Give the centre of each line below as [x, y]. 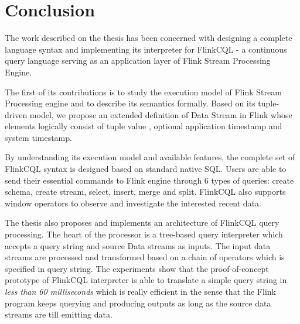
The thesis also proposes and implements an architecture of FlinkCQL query [142, 223]
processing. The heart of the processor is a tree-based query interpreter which [144, 234]
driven [16, 114]
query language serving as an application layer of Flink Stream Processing [138, 61]
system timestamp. [38, 137]
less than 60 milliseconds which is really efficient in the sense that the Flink [140, 291]
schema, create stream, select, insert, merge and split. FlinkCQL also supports [145, 192]
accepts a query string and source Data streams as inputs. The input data [138, 245]
